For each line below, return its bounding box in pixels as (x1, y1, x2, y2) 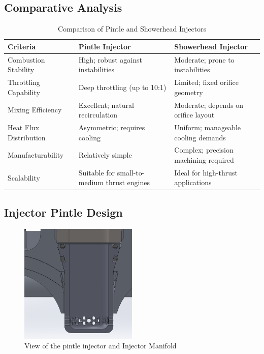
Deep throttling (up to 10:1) (78, 81, 167, 92)
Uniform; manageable (174, 122, 241, 132)
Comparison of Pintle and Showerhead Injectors (57, 23, 207, 34)
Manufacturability (8, 150, 64, 160)
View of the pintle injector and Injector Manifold (24, 340, 177, 351)
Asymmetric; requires (78, 122, 145, 132)
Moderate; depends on (174, 99, 244, 110)
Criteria (8, 41, 36, 51)
